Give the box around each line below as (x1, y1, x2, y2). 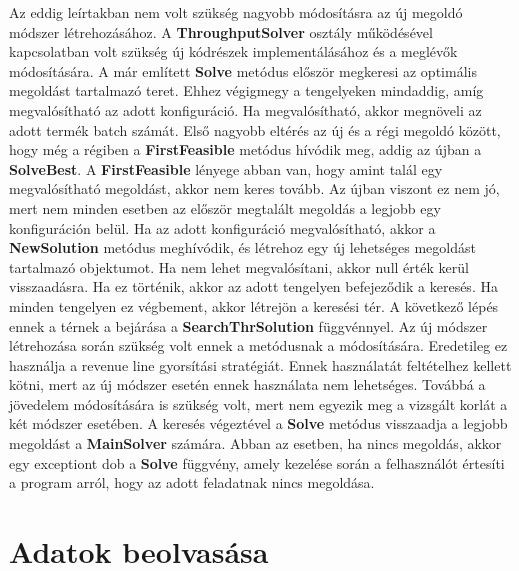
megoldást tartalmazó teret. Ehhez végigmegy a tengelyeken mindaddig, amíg (9, 80, 484, 101)
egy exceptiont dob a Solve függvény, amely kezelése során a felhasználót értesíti (9, 452, 505, 473)
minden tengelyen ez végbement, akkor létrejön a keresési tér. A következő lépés (9, 295, 499, 316)
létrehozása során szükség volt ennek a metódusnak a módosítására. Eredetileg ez (9, 335, 508, 356)
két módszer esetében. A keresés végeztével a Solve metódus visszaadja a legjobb (9, 413, 508, 434)
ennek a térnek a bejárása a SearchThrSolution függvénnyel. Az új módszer (9, 315, 488, 336)
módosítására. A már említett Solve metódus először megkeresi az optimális (9, 60, 477, 81)
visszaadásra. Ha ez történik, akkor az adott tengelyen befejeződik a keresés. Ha (9, 276, 498, 297)
